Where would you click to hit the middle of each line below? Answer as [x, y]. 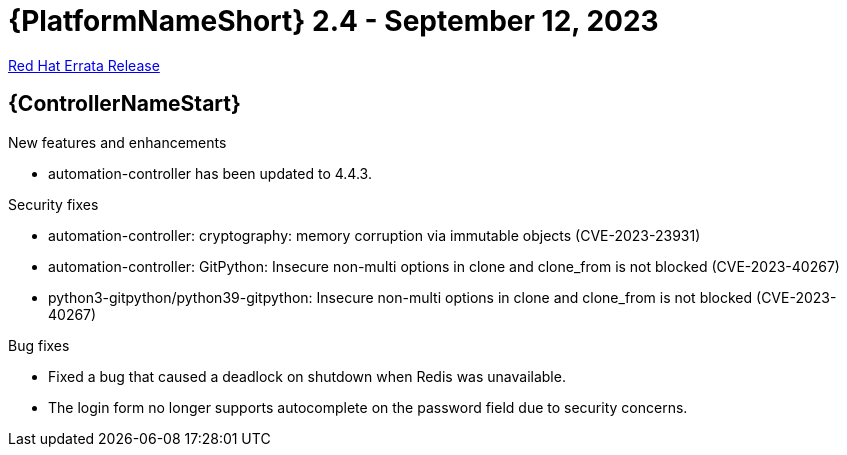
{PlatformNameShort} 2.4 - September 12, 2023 [333, 21]
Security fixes [53, 204]
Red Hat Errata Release [84, 65]
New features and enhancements [117, 142]
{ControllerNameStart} [124, 104]
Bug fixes [39, 345]
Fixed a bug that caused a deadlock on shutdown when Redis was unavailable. [307, 376]
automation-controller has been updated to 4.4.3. [210, 173]
